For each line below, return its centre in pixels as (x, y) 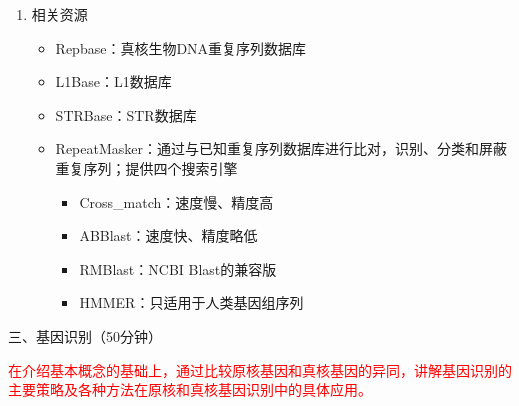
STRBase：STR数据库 (126, 114)
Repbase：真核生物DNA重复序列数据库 (181, 47)
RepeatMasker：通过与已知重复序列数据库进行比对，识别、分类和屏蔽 (281, 148)
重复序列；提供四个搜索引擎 (146, 167)
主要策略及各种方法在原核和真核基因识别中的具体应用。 (190, 389)
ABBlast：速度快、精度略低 (168, 235)
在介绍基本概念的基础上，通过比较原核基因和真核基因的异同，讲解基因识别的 (260, 369)
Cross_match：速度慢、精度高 (176, 201)
